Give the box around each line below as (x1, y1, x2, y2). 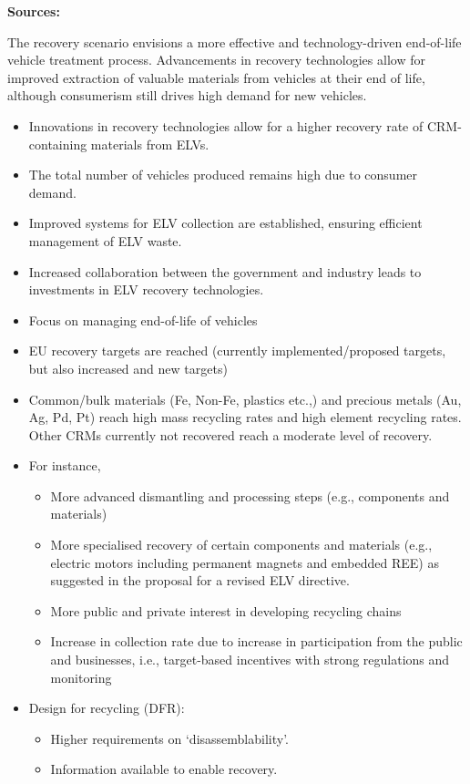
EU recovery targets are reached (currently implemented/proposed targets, (28, 341, 446, 360)
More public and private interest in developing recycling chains (50, 601, 402, 620)
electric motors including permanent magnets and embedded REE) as (50, 552, 439, 572)
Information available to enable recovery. (50, 759, 278, 779)
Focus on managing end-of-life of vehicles (28, 310, 258, 329)
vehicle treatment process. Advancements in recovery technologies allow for (7, 50, 425, 69)
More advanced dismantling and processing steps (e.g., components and (50, 486, 450, 505)
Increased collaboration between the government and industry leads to (28, 262, 422, 281)
